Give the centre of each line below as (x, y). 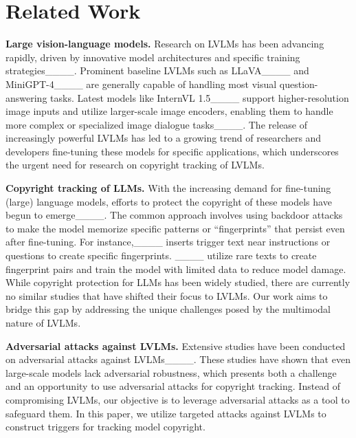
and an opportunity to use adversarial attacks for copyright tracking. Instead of (173, 386)
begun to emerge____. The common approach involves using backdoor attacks (174, 215)
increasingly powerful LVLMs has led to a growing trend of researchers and (164, 138)
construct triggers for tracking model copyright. (105, 427)
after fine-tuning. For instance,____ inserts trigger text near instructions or (168, 242)
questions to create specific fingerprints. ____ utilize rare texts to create (161, 255)
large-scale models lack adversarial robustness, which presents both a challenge (171, 372)
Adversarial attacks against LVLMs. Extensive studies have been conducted (176, 346)
